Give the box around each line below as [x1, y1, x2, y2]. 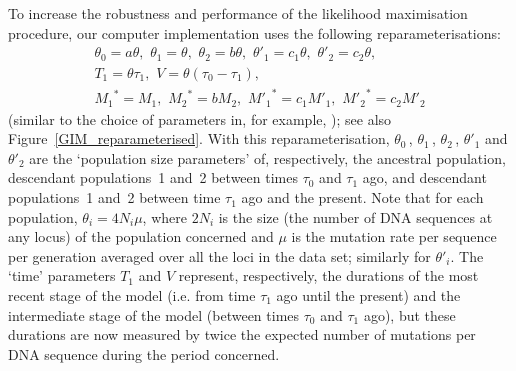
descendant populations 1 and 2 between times [8, 167, 298, 188]
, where [142, 206, 187, 227]
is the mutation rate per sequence [291, 226, 497, 247]
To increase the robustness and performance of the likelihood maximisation [8, 3, 468, 23]
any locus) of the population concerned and [8, 226, 274, 247]
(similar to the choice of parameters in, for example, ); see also [8, 108, 392, 129]
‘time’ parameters [8, 265, 116, 286]
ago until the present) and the [276, 285, 461, 306]
